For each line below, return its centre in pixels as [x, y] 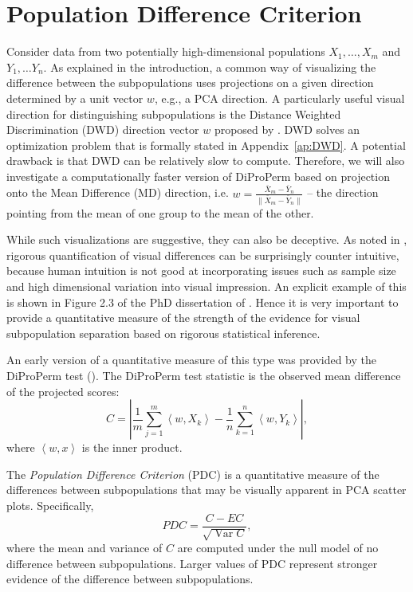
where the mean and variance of [85, 547]
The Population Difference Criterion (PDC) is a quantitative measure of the [193, 474]
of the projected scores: [63, 391]
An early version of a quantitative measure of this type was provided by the [192, 360]
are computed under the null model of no [278, 547]
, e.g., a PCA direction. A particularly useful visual [279, 98]
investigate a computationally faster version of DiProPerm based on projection [198, 176]
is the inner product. [132, 447]
